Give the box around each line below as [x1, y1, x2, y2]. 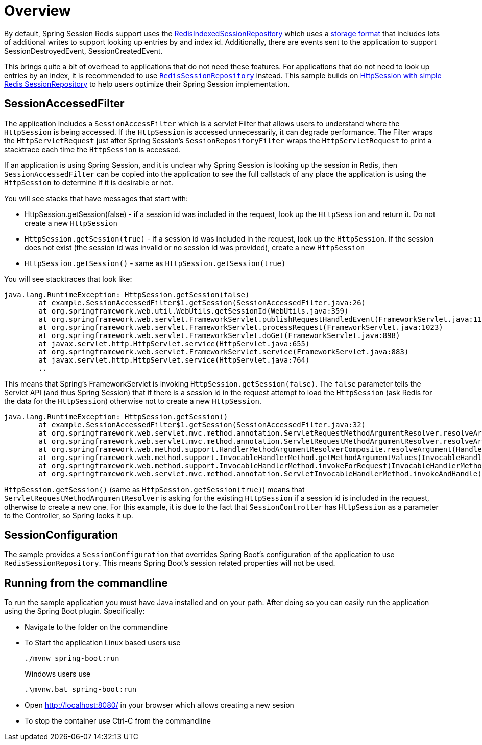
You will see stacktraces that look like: [4, 274, 132, 283]
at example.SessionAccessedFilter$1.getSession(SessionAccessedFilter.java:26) [38, 298, 366, 307]
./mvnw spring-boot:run [25, 654, 119, 663]
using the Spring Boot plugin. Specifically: [4, 607, 145, 616]
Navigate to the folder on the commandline [25, 622, 168, 632]
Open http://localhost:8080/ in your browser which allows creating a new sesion [25, 701, 294, 710]
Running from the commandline [4, 576, 168, 589]
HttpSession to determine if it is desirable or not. [4, 178, 174, 187]
